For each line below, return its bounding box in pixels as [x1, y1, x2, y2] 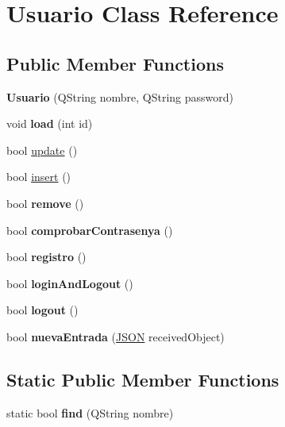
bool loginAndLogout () [6, 275, 133, 291]
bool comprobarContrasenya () [6, 221, 173, 238]
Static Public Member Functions [6, 367, 279, 391]
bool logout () [6, 302, 79, 318]
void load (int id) [6, 115, 93, 132]
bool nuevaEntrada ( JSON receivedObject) [6, 328, 225, 344]
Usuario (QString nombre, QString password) [6, 88, 234, 105]
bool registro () [6, 248, 87, 265]
